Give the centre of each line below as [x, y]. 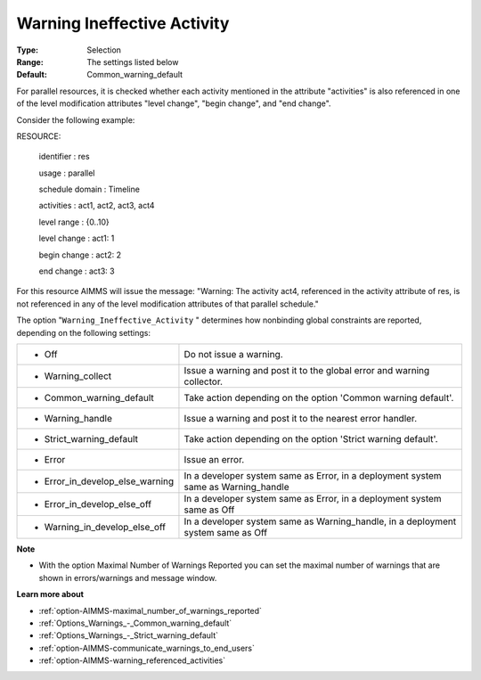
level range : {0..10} [74, 222]
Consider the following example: [76, 119]
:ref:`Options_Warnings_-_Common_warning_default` [135, 623]
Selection [104, 50]
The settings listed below [133, 61]
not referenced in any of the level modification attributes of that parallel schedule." [168, 304]
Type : [28, 50]
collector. [203, 381]
